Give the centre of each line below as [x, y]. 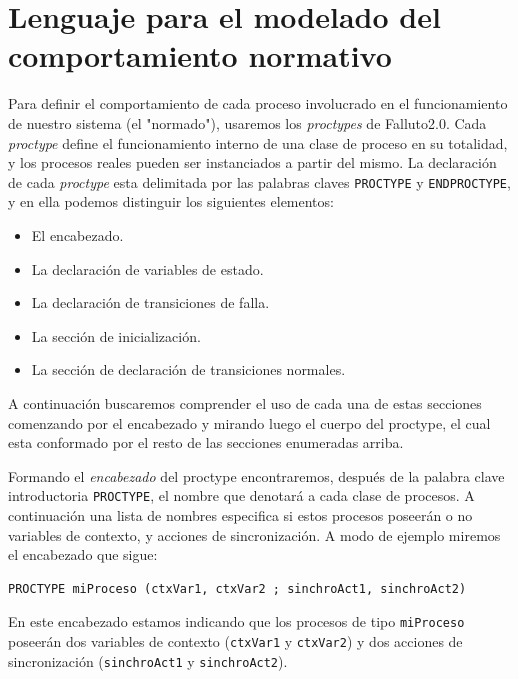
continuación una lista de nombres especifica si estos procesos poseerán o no [240, 514]
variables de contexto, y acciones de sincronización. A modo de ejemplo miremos [254, 534]
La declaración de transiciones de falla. [150, 302]
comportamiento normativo [200, 55]
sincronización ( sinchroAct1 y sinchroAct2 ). [148, 660]
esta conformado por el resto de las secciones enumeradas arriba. [206, 442]
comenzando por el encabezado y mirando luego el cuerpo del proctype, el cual [249, 422]
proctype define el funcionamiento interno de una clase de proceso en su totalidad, [258, 142]
